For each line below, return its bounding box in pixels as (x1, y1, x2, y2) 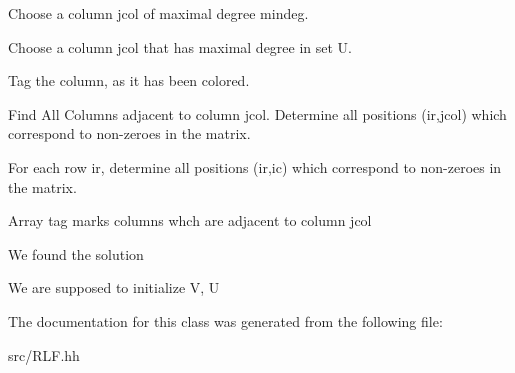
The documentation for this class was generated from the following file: (8, 310, 443, 331)
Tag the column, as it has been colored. (8, 70, 250, 91)
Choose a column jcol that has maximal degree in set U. (8, 36, 353, 57)
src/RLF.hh (8, 344, 80, 365)
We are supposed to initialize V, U (8, 277, 220, 298)
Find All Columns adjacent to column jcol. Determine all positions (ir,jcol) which (8, 103, 507, 124)
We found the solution (8, 243, 144, 264)
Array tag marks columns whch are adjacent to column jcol (8, 210, 372, 231)
